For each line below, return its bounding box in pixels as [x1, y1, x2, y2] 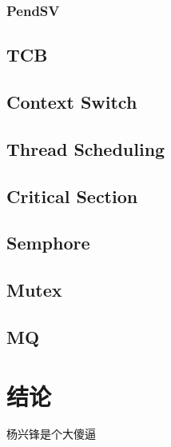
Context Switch [6, 90, 137, 114]
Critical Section [6, 183, 138, 208]
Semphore [6, 230, 90, 255]
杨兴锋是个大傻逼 [6, 425, 96, 442]
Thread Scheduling [6, 136, 165, 161]
